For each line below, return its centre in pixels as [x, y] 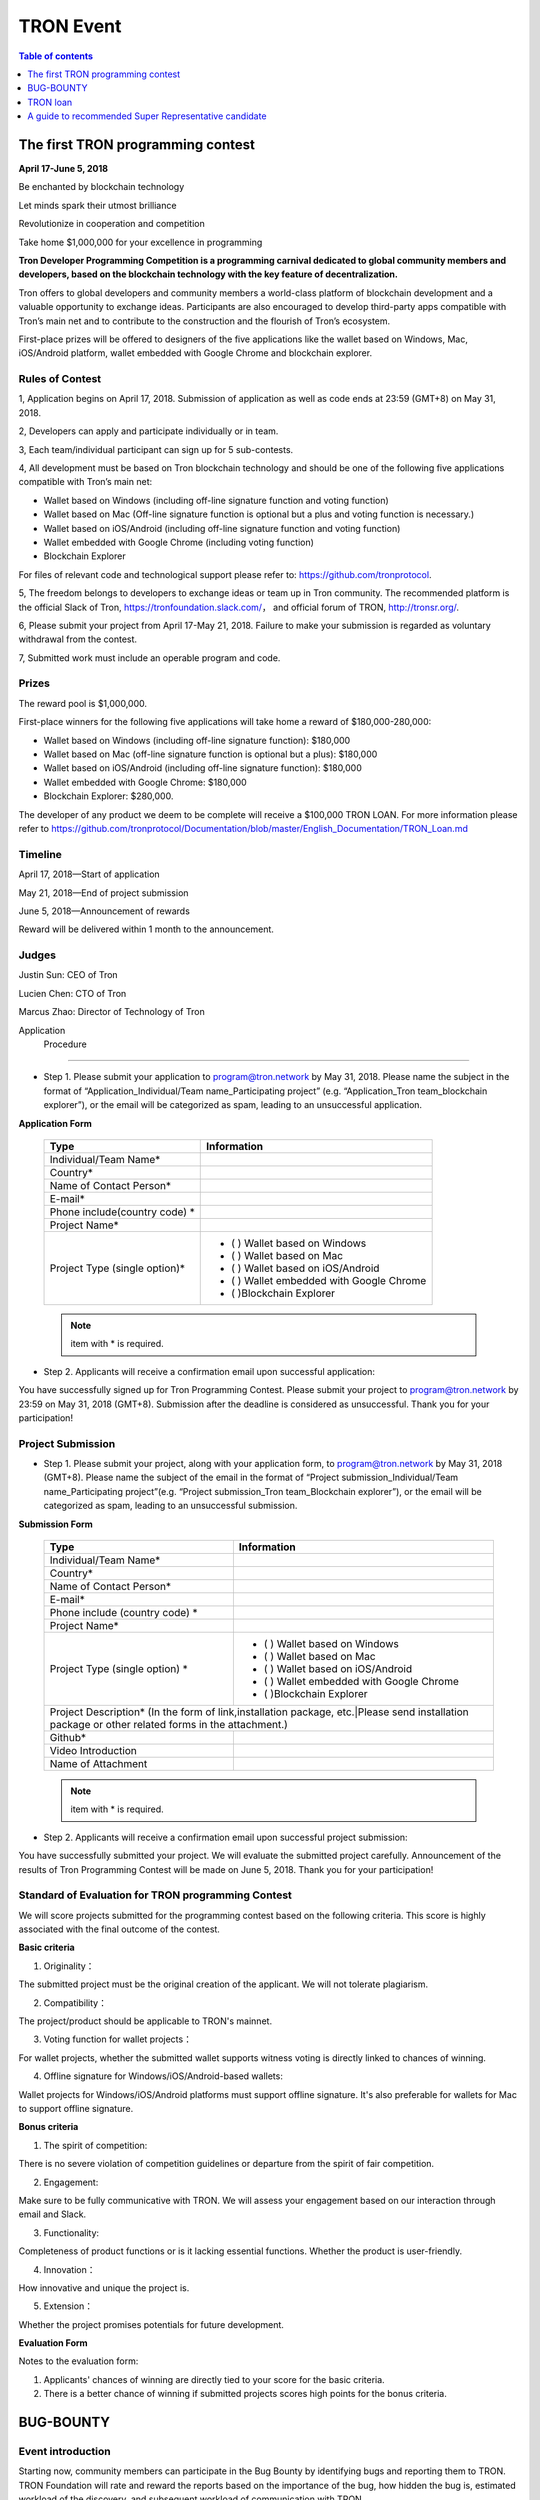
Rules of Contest [60, 379]
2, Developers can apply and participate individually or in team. [148, 431]
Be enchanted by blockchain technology [101, 187]
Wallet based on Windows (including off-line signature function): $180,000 [197, 740]
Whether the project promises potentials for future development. [151, 2324]
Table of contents [56, 56]
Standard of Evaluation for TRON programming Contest [155, 1895]
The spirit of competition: [95, 2145]
